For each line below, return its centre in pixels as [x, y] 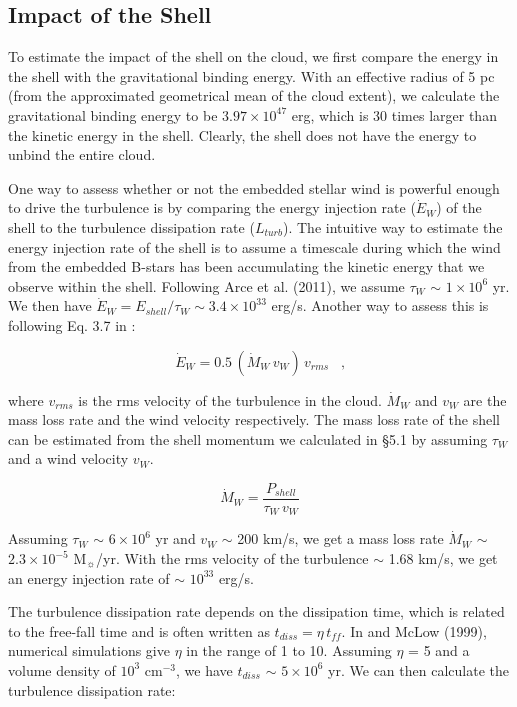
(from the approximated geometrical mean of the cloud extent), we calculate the [254, 95]
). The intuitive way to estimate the [393, 226]
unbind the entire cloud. [82, 154]
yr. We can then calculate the [418, 669]
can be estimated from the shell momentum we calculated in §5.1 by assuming [248, 438]
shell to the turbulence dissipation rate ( [131, 226]
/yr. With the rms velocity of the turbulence [232, 558]
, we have [204, 669]
